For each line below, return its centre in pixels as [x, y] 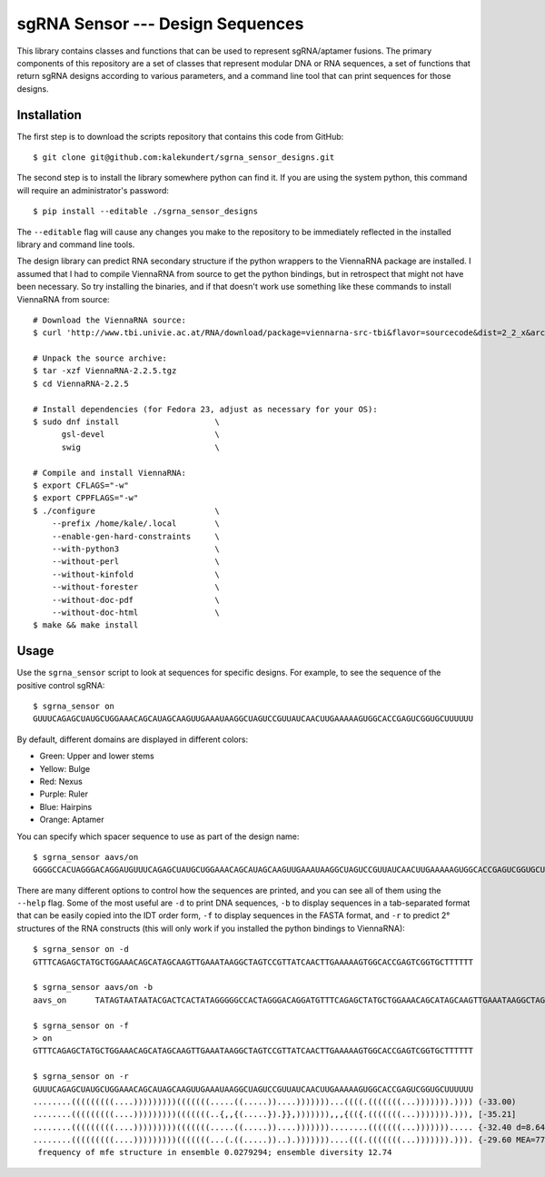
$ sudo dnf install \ [126, 422]
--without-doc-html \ [135, 612]
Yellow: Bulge [65, 768]
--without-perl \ [135, 562]
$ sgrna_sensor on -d [81, 950]
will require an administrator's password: [93, 190]
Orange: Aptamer [72, 820]
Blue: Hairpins [66, 806]
